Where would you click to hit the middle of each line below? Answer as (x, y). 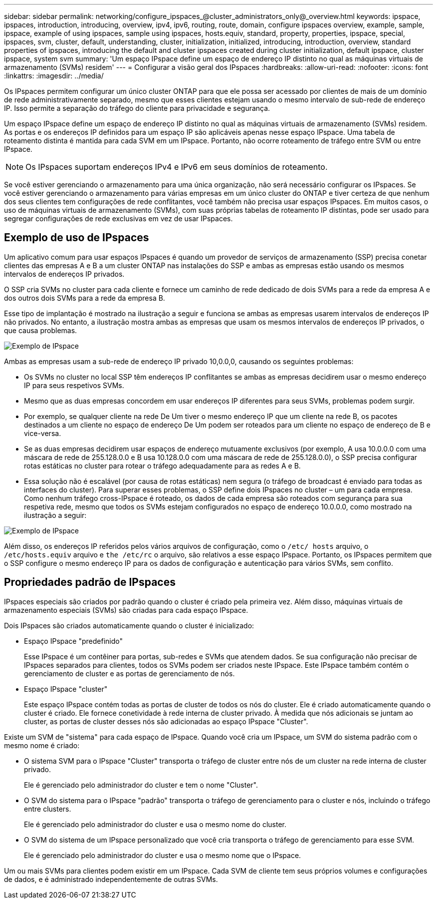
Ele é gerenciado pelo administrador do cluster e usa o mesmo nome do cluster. (155, 824)
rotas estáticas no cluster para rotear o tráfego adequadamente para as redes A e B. (162, 465)
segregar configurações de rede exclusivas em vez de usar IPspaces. (118, 219)
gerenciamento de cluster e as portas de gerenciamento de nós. (129, 673)
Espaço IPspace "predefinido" (74, 641)
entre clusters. (48, 809)
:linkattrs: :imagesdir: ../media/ (54, 76)
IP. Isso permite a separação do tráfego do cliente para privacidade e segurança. (137, 108)
